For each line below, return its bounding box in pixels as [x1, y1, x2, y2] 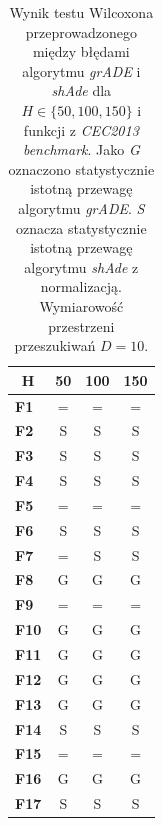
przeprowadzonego [25, 21, 137, 42]
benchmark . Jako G [22, 139, 140, 160]
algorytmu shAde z [24, 256, 139, 277]
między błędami [32, 41, 130, 62]
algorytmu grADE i [22, 60, 141, 81]
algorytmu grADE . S [18, 197, 145, 218]
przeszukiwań [14, 335, 96, 356]
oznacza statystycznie [15, 217, 147, 238]
